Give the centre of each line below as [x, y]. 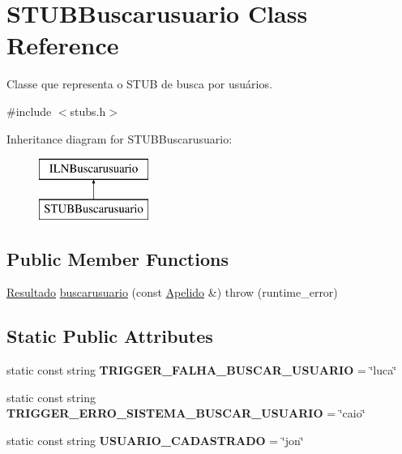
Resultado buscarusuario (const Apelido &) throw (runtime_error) [172, 292]
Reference [63, 45]
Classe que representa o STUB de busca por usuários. [139, 84]
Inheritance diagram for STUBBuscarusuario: [120, 138]
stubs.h [88, 111]
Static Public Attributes [110, 336]
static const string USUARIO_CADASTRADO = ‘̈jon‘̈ [155, 441]
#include [29, 111]
